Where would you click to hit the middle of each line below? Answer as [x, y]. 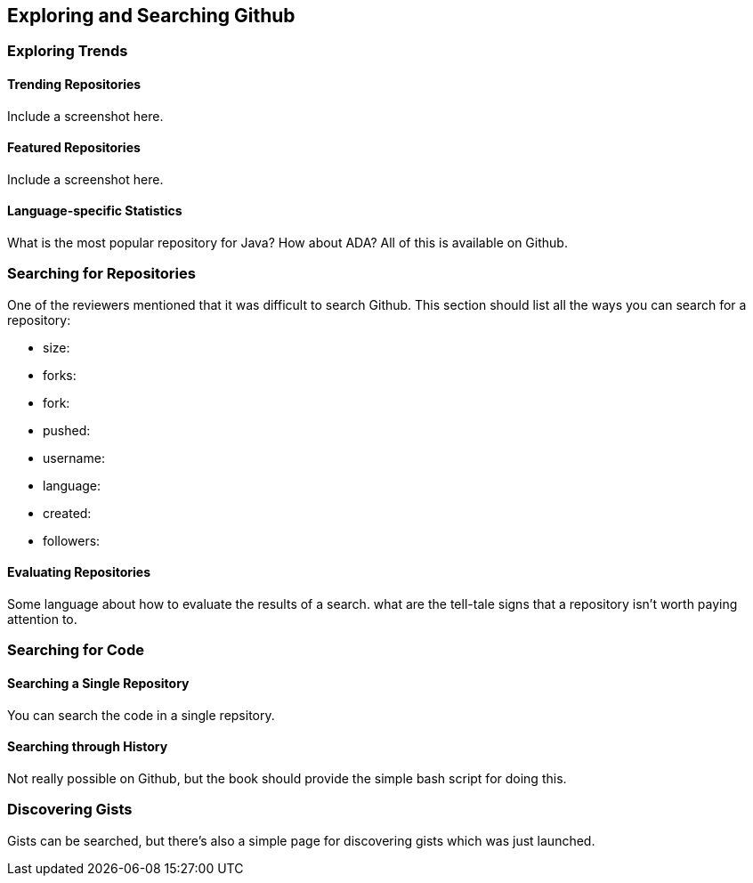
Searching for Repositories [101, 274]
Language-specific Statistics [95, 211]
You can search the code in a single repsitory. [141, 715]
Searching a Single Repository [98, 684]
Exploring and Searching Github [151, 16]
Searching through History [88, 747]
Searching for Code [76, 650]
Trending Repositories [74, 85]
